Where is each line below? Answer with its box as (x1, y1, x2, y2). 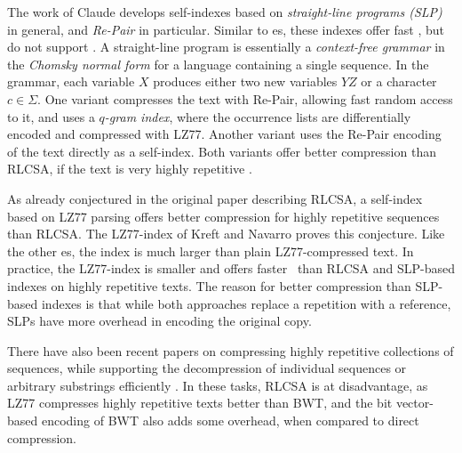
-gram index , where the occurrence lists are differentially (104, 107, 411, 125)
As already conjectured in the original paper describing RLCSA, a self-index (7, 189, 423, 207)
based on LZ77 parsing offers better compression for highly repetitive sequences (7, 206, 440, 225)
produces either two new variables (153, 72, 338, 91)
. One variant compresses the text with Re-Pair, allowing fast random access (37, 89, 453, 108)
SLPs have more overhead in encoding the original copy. (7, 311, 312, 330)
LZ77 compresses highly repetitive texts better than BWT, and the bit (7, 393, 393, 412)
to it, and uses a (7, 107, 95, 125)
